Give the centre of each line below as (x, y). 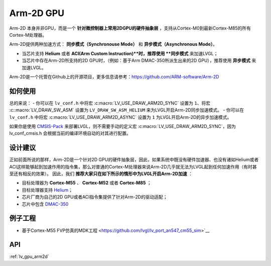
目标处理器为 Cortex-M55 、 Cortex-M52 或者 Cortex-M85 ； (87, 183)
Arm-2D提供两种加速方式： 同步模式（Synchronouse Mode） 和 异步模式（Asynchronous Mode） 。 (113, 44)
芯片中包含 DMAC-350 (45, 204)
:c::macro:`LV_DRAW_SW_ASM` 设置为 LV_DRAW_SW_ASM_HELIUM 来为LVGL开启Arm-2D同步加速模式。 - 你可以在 (127, 110)
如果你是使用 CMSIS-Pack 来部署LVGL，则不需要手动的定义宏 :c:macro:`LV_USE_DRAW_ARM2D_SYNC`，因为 (122, 126)
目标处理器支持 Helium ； (47, 190)
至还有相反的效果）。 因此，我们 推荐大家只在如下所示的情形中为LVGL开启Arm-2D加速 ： (101, 174)
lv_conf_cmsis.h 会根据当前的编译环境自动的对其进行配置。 (70, 134)
